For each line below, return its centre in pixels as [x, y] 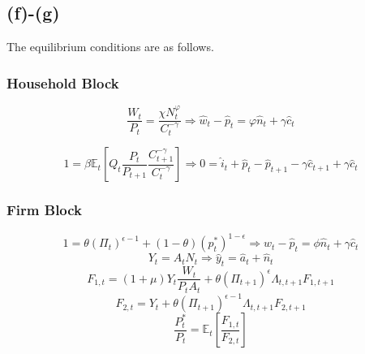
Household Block [63, 82]
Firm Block [45, 210]
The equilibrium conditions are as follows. [110, 47]
